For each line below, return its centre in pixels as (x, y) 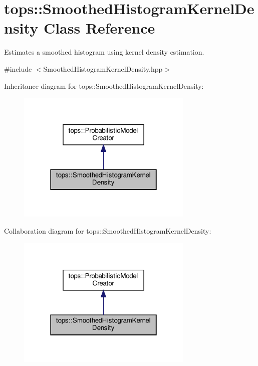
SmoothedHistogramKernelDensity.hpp (103, 68)
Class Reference (99, 28)
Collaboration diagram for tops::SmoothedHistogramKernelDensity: (108, 231)
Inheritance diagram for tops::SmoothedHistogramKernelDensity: (104, 85)
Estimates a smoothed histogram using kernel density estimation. (104, 52)
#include (18, 68)
